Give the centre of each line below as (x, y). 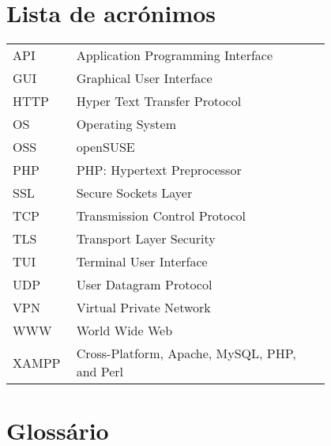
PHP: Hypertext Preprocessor (159, 170)
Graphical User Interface (144, 78)
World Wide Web (124, 331)
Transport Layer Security (146, 239)
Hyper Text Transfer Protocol (159, 101)
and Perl (100, 372)
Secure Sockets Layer (134, 193)
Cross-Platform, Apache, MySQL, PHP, (186, 353)
